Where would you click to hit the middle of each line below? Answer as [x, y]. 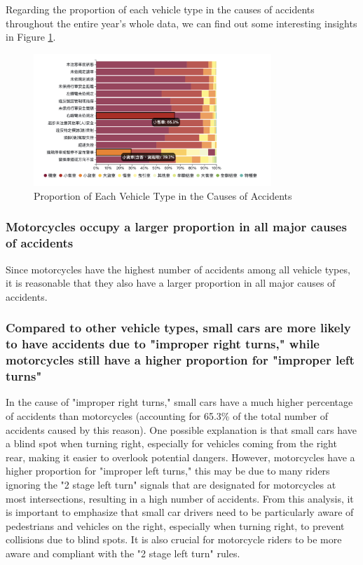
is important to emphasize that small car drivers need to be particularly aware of [180, 512]
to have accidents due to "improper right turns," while [163, 344]
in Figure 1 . [31, 37]
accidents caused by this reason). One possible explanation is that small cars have [181, 429]
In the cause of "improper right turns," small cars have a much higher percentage [179, 402]
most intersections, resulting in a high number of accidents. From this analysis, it [180, 498]
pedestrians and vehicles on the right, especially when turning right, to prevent [175, 525]
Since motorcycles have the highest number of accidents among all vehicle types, [178, 269]
